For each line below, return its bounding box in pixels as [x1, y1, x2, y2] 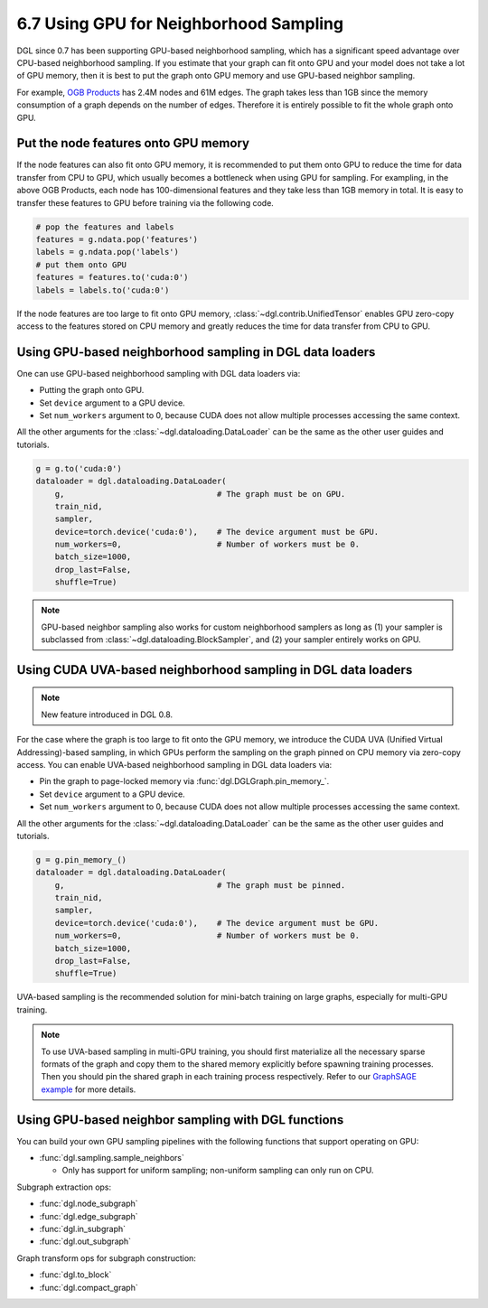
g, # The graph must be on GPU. [54, 489, 346, 499]
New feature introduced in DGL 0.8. [41, 709, 174, 720]
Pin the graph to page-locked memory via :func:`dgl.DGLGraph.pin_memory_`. [39, 776, 330, 787]
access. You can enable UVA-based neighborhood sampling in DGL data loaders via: [16, 759, 333, 770]
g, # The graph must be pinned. [54, 880, 346, 890]
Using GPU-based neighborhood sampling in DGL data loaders [16, 344, 376, 360]
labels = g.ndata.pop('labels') [35, 247, 180, 257]
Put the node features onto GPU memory [16, 135, 250, 151]
